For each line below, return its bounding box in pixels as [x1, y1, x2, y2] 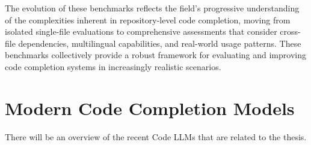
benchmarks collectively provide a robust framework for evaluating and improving [5, 49, 306, 61]
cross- [280, 25, 301, 38]
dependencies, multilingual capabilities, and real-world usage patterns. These [18, 37, 301, 49]
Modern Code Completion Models [5, 95, 295, 120]
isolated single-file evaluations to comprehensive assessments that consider [5, 25, 277, 38]
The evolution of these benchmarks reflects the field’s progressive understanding [5, 2, 300, 14]
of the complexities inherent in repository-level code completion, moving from [5, 13, 291, 26]
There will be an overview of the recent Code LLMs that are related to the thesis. [5, 130, 307, 143]
